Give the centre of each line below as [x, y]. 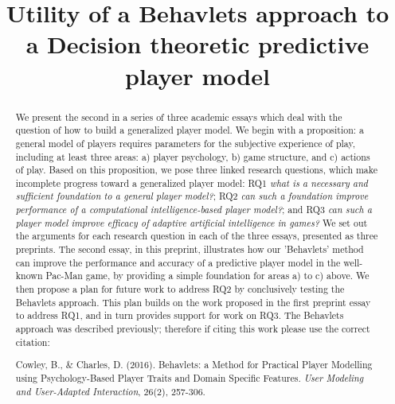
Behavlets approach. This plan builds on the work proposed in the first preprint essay [193, 302]
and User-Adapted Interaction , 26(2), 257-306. [110, 391]
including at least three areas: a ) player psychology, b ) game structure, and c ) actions [193, 156]
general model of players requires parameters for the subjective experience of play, [186, 143]
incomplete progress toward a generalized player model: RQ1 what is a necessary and [192, 183]
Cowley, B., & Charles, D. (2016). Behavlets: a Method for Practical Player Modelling [194, 365]
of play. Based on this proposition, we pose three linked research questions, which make [197, 170]
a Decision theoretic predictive [197, 44]
